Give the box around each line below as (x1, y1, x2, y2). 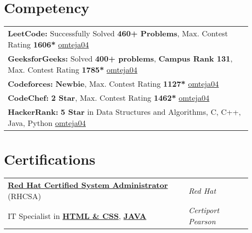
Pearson (188, 216, 216, 227)
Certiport (188, 204, 220, 216)
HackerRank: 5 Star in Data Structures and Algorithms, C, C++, (8, 106, 241, 118)
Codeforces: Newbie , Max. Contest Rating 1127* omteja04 (8, 78, 219, 90)
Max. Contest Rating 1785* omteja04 (8, 64, 138, 76)
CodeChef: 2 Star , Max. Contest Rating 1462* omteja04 (8, 92, 209, 104)
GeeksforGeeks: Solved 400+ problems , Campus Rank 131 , (8, 53, 233, 64)
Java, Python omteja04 (8, 117, 86, 129)
